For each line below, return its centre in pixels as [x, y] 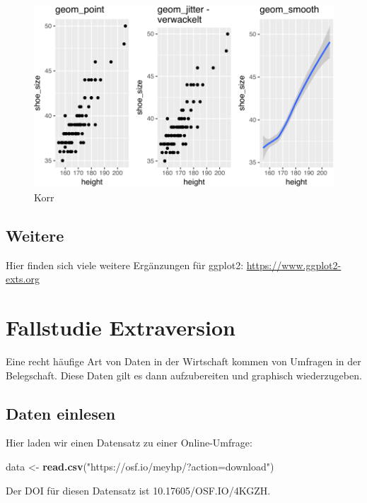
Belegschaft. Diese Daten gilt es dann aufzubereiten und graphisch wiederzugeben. [184, 375]
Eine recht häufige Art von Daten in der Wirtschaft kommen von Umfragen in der [183, 361]
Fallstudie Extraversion [121, 327]
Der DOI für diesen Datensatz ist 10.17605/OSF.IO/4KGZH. [138, 490]
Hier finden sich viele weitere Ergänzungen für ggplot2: [125, 265]
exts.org [23, 279]
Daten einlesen [61, 413]
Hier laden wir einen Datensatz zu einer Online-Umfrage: [129, 443]
